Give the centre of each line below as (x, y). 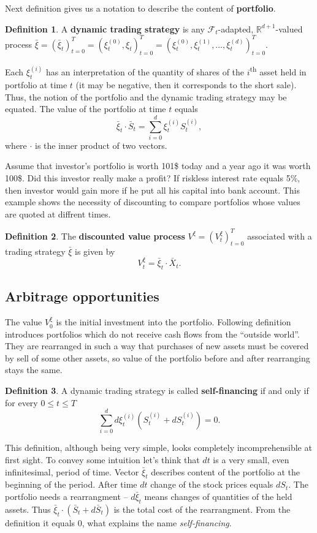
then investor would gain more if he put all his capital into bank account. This (152, 190)
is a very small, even (251, 459)
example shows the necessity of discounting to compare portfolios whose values (153, 202)
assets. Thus (28, 509)
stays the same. (34, 370)
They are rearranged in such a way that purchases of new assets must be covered (157, 346)
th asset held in (278, 71)
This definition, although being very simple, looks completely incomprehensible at (158, 448)
